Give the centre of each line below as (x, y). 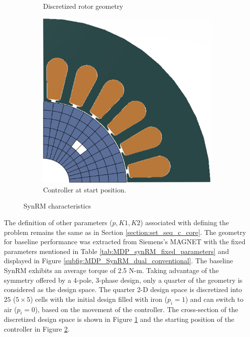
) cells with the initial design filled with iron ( (99, 299)
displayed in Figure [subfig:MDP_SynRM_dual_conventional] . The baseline (119, 261)
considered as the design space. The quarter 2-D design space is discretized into (123, 289)
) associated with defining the (184, 222)
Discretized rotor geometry (83, 6)
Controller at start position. (85, 189)
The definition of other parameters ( (58, 222)
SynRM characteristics (57, 206)
